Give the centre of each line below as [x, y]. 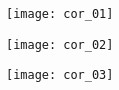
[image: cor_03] [60, 75]
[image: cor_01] [60, 14]
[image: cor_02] [60, 44]
